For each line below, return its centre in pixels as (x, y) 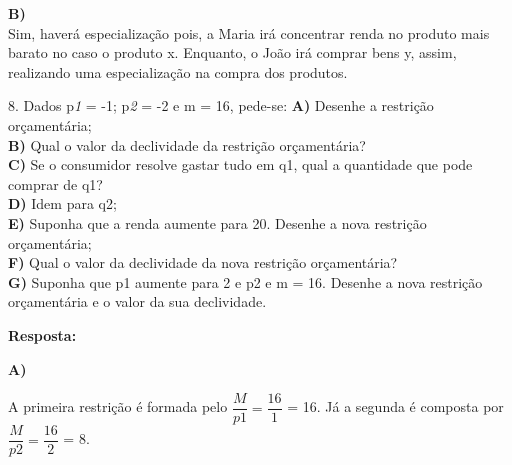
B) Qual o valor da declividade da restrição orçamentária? (187, 144)
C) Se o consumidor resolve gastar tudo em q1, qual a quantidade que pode (240, 164)
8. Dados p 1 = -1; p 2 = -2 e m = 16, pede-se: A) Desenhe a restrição (221, 105)
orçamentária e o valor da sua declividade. (137, 301)
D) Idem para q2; (62, 203)
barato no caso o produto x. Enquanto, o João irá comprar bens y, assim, (232, 52)
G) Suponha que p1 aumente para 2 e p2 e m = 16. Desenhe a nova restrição (245, 281)
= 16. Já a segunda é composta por (395, 406)
